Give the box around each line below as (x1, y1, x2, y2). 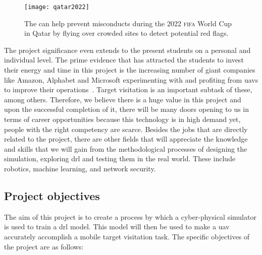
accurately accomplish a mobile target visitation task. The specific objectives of (4, 231, 250, 241)
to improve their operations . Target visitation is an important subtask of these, (4, 84, 252, 95)
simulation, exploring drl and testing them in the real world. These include (4, 153, 236, 164)
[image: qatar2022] (24, 4, 89, 11)
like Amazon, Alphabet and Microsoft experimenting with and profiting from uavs (4, 74, 258, 85)
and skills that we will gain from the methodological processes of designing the (4, 143, 247, 154)
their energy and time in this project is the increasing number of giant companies (4, 65, 255, 75)
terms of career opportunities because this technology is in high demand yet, (4, 114, 241, 124)
